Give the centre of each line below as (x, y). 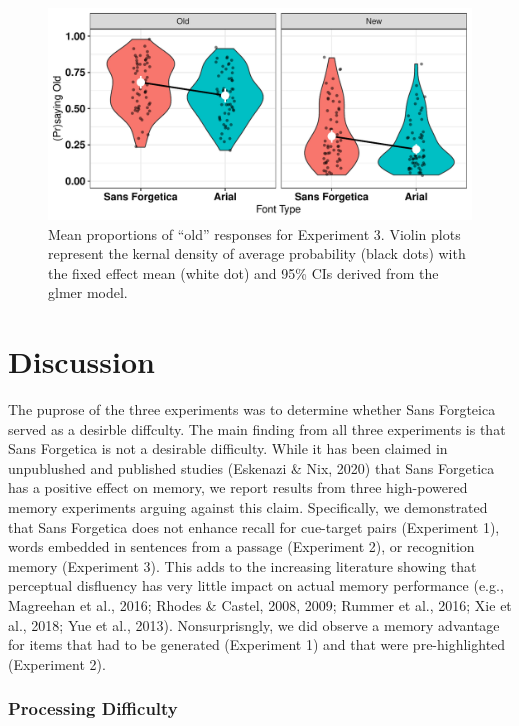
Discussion (81, 361)
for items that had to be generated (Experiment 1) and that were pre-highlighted (257, 644)
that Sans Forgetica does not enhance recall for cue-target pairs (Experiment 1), (254, 526)
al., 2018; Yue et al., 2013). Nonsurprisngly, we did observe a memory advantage (254, 624)
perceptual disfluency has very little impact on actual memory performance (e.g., (256, 585)
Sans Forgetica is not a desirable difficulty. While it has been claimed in (228, 448)
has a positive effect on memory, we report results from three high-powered (238, 487)
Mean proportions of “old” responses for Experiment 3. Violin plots (254, 233)
